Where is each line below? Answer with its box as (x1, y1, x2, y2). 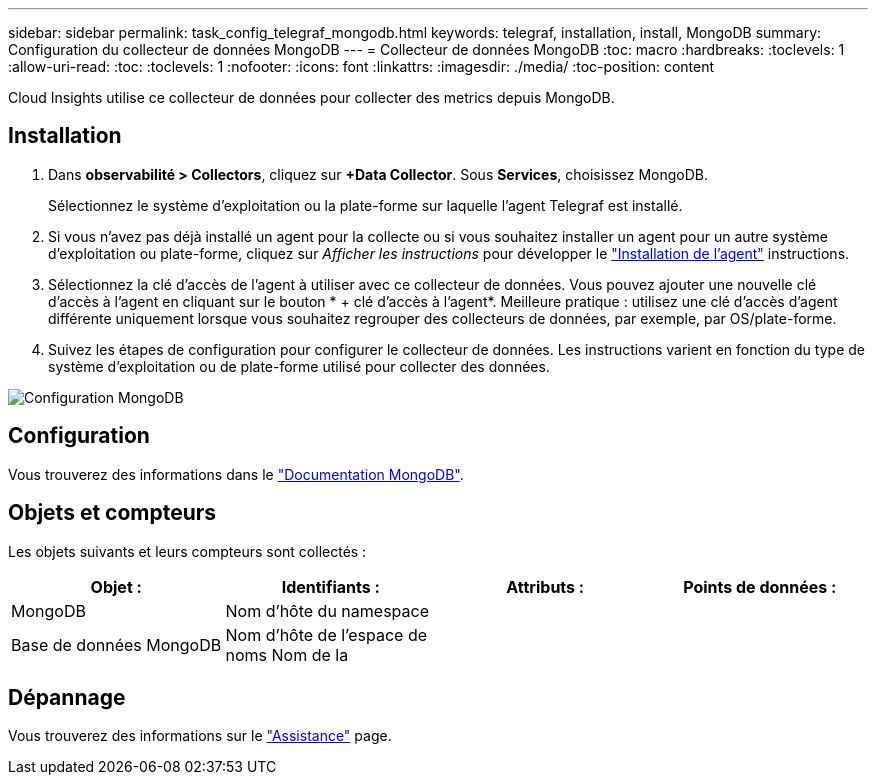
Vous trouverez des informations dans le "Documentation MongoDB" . (8, 465, 464, 483)
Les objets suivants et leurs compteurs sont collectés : (8, 542, 367, 560)
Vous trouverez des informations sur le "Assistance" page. (8, 727, 392, 745)
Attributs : (506, 576, 585, 597)
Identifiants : (281, 576, 380, 597)
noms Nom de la (225, 644, 349, 665)
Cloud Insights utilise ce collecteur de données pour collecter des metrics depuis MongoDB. (8, 89, 615, 106)
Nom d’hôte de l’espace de (225, 624, 428, 645)
